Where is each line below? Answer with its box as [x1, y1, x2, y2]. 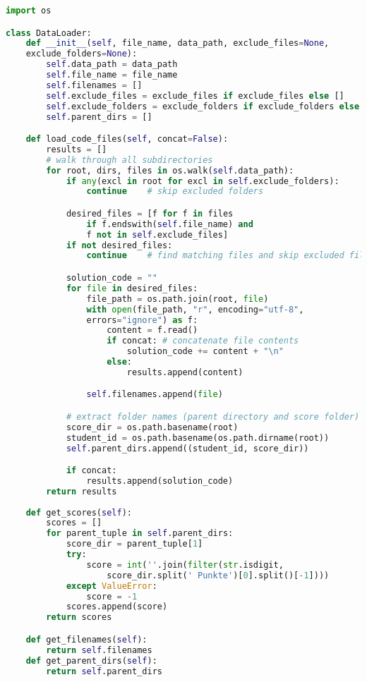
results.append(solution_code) [86, 475, 234, 486]
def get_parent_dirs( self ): [25, 655, 157, 666]
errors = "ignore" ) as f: [86, 315, 198, 325]
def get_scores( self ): [25, 507, 132, 518]
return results [46, 486, 117, 497]
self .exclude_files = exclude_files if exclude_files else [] [46, 90, 344, 101]
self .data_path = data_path [46, 59, 178, 70]
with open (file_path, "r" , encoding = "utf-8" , [86, 304, 304, 315]
